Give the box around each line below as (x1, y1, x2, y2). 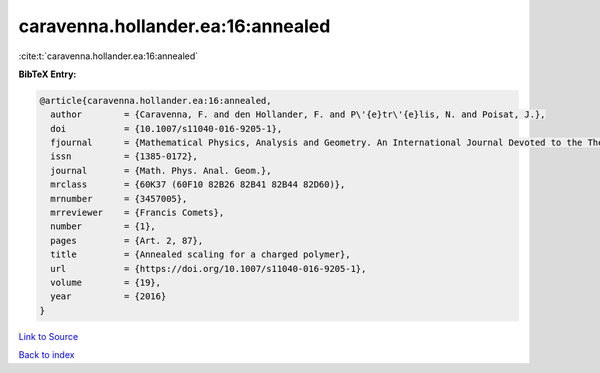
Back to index (18, 349, 75, 361)
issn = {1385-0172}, (50, 151, 199, 162)
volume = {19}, (50, 277, 162, 288)
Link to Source (18, 330, 79, 342)
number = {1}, (50, 221, 157, 232)
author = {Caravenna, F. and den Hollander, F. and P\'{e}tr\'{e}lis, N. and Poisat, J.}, (50, 109, 546, 120)
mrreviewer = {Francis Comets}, (50, 207, 225, 219)
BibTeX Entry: (18, 68, 77, 80)
